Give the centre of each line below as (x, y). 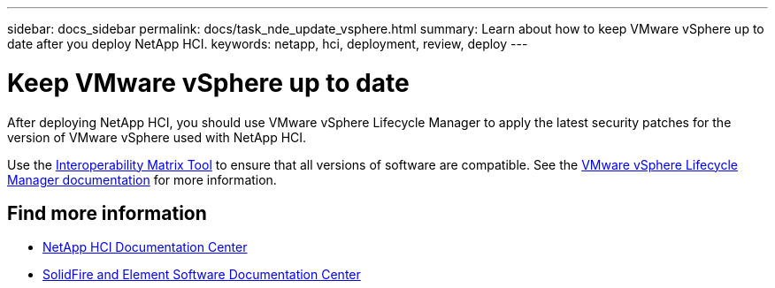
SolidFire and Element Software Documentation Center (202, 275)
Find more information (107, 213)
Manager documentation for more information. (142, 179)
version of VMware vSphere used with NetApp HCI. (157, 137)
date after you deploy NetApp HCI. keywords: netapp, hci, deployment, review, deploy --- (268, 44)
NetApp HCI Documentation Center (145, 247)
